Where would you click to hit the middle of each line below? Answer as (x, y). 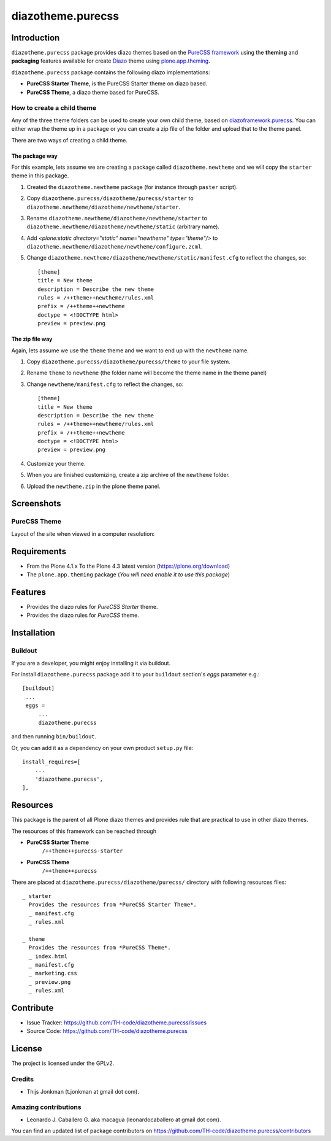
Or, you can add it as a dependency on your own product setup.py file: (102, 748)
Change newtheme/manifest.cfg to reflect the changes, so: (105, 384)
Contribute (32, 1008)
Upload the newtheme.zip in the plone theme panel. (93, 486)
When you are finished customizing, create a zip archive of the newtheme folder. (128, 475)
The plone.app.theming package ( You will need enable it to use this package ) (128, 574)
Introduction (36, 38)
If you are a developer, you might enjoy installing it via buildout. (91, 663)
